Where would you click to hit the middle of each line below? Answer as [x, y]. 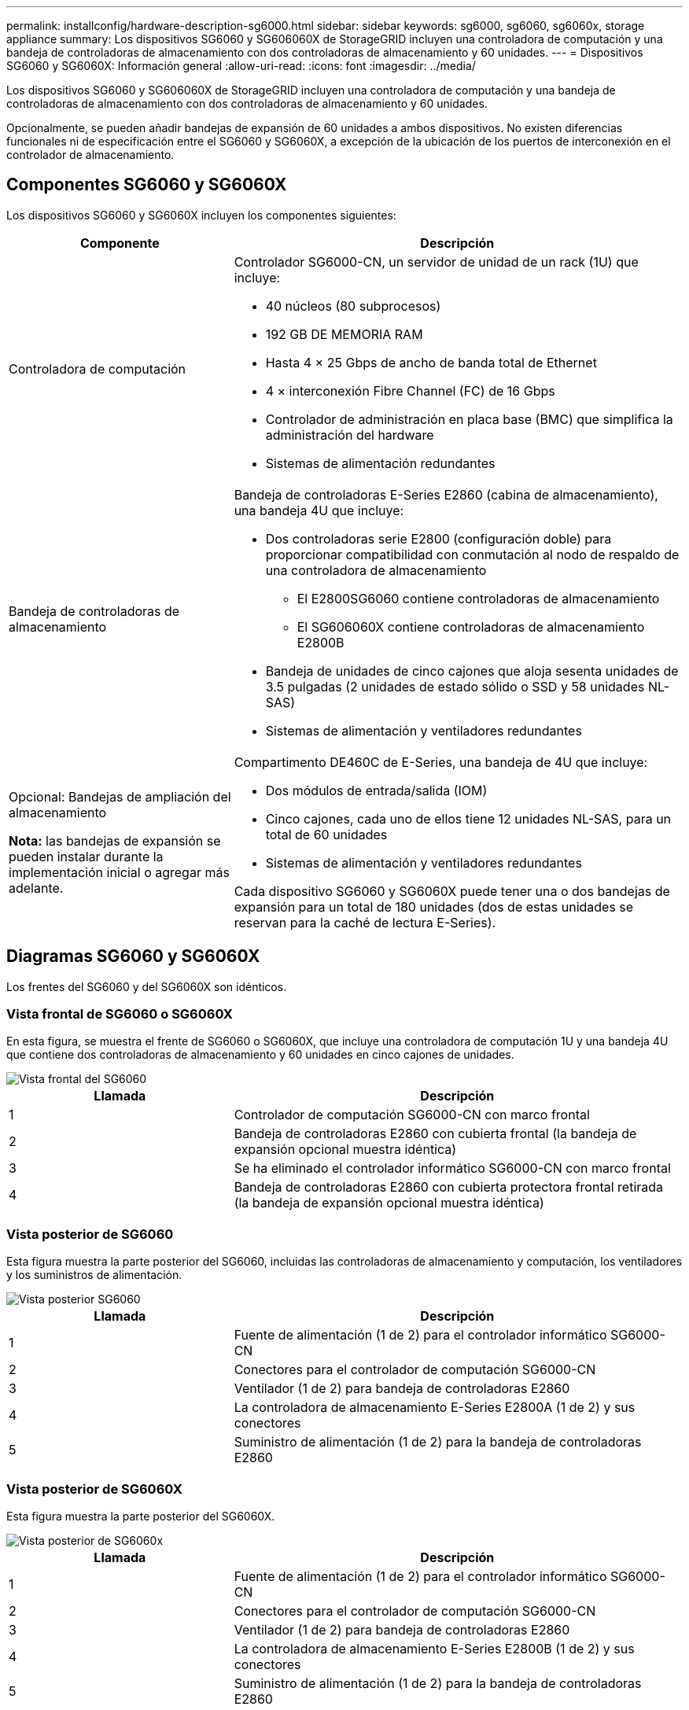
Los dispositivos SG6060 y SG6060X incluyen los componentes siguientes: [201, 215]
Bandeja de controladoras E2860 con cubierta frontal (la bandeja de [435, 1134]
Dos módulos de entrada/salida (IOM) [376, 790]
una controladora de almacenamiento [376, 570]
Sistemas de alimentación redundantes [380, 463]
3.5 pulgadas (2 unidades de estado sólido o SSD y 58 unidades [455, 686]
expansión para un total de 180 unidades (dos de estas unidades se [434, 907]
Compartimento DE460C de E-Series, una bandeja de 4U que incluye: [441, 762]
